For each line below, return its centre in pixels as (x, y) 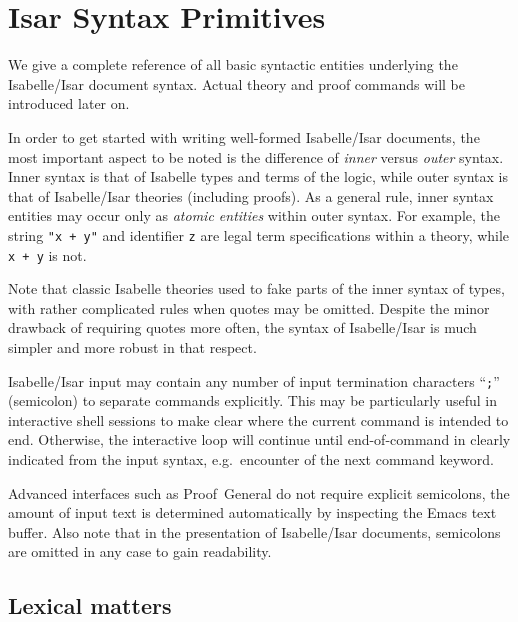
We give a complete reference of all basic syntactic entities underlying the (233, 64)
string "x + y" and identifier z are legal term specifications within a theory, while (259, 234)
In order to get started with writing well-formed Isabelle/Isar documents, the (244, 136)
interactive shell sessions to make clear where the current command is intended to (258, 419)
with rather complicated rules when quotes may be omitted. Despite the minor (249, 307)
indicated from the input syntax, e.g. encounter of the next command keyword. (251, 459)
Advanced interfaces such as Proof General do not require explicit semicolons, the (259, 492)
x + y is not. (47, 254)
